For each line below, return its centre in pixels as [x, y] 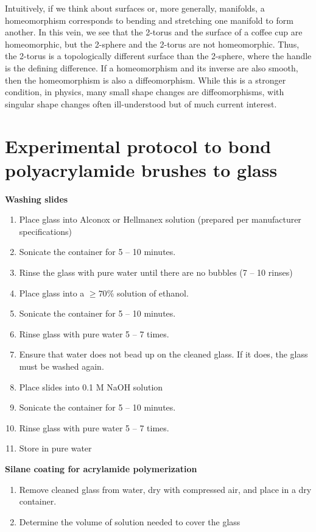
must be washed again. [61, 366]
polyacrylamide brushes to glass [141, 169]
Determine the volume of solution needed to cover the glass [130, 521]
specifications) [45, 231]
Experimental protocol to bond [138, 146]
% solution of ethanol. [148, 293]
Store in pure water [55, 448]
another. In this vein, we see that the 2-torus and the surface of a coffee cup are [154, 32]
